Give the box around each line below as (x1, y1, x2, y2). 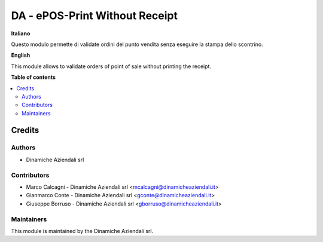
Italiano (11, 30, 31, 37)
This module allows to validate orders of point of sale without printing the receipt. (11, 63, 212, 70)
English (11, 51, 31, 59)
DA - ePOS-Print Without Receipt (11, 9, 178, 22)
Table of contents (11, 73, 56, 81)
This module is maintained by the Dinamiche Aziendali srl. (11, 227, 154, 234)
